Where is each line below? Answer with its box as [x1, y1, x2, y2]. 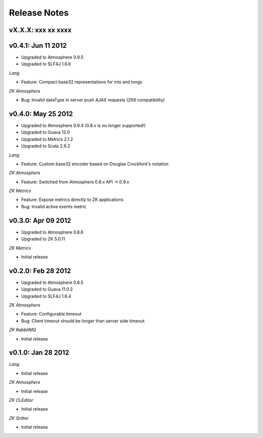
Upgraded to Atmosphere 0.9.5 [21, 54, 84, 60]
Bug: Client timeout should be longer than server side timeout [21, 318, 145, 324]
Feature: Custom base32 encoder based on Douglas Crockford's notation [21, 161, 169, 167]
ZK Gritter [9, 415, 29, 421]
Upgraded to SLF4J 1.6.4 [21, 293, 72, 299]
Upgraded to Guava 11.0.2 [21, 286, 73, 292]
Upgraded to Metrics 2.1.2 [21, 136, 73, 142]
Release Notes [9, 7, 69, 18]
